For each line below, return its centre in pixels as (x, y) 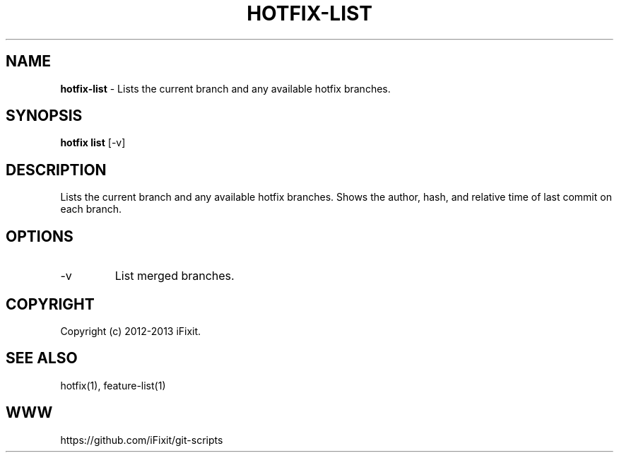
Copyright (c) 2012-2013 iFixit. (131, 331)
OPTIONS (40, 236)
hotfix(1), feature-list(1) (113, 385)
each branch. (91, 209)
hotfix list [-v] (93, 143)
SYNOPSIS (44, 116)
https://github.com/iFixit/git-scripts (142, 440)
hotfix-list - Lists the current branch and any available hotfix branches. (225, 88)
